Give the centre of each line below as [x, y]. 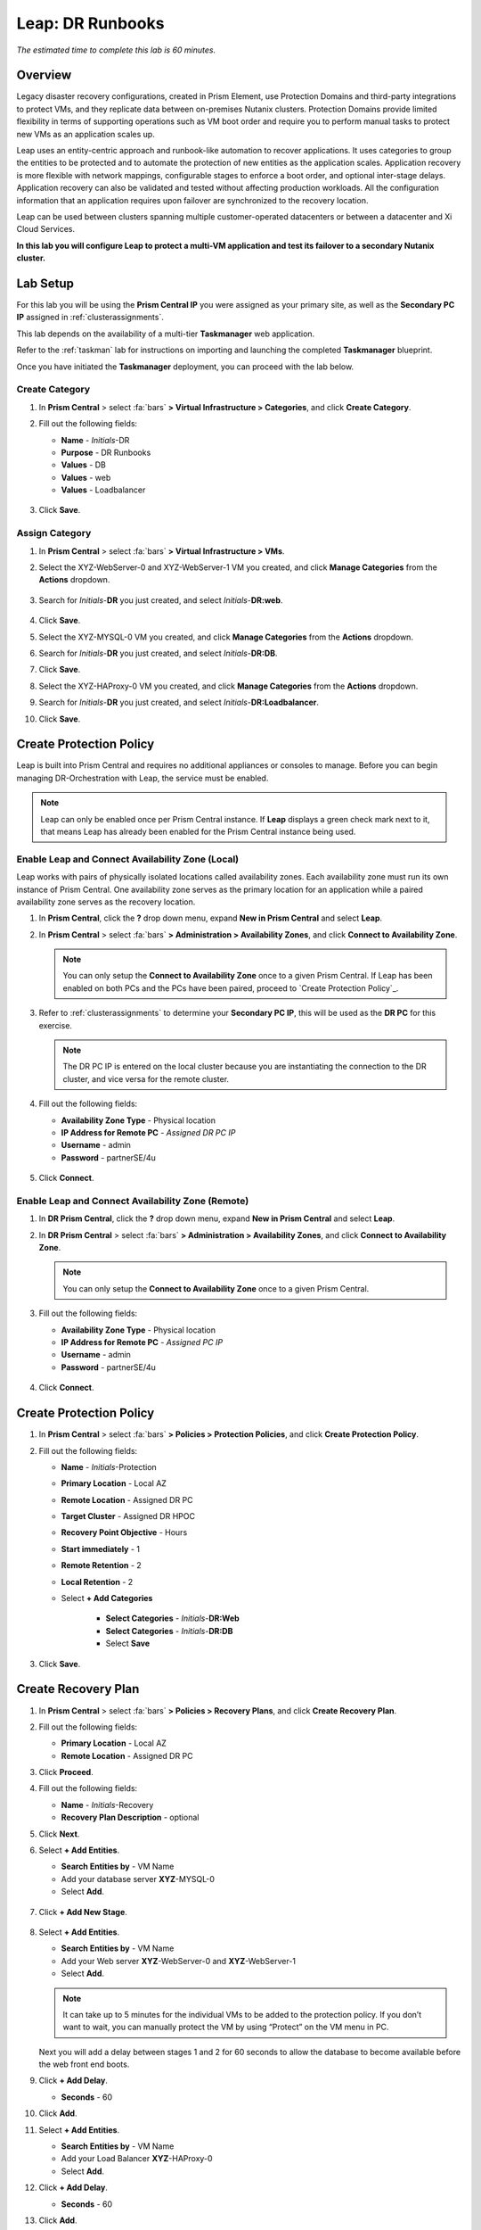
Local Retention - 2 [97, 1582]
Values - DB [84, 465]
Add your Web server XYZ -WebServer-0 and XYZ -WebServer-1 [179, 1961]
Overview [44, 75]
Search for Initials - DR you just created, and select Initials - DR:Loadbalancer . [179, 702]
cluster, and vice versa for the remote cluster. [146, 1078]
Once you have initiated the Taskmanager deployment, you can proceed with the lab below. [185, 367]
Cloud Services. [46, 229]
